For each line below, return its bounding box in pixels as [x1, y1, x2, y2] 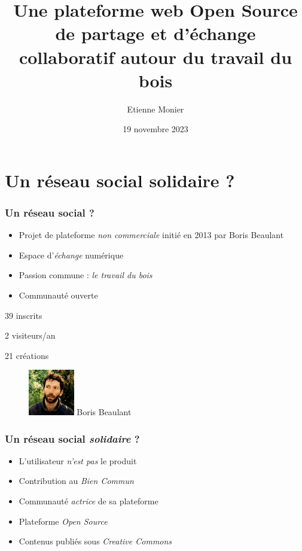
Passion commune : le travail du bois [19, 269, 152, 281]
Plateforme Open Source [19, 515, 108, 527]
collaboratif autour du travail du [19, 44, 292, 69]
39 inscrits [5, 309, 42, 321]
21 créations [5, 349, 49, 361]
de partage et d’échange [55, 21, 256, 45]
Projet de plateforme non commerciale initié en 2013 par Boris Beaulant [19, 229, 284, 241]
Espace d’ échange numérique [19, 248, 124, 261]
